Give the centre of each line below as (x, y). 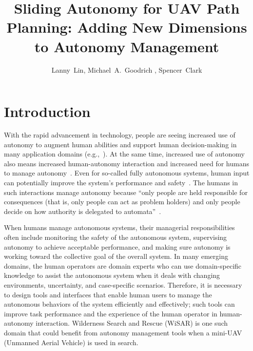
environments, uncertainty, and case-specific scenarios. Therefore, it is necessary (123, 284)
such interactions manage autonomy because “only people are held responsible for (126, 192)
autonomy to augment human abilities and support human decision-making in (120, 144)
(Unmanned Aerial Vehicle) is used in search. (71, 342)
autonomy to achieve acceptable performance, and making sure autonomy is (117, 246)
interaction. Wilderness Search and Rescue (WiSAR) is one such (132, 323)
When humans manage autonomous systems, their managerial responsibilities (119, 227)
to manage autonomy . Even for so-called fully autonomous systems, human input (127, 173)
